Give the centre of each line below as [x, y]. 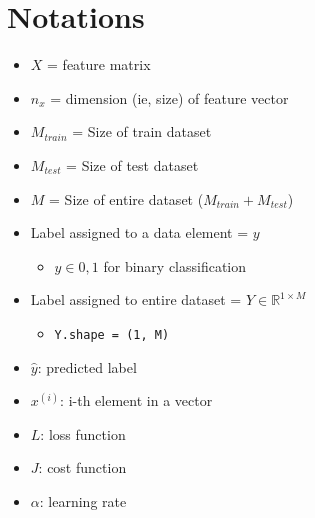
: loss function [83, 433]
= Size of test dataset [132, 164]
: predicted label [87, 366]
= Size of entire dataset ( [126, 198]
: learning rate [83, 500]
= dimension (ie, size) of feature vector [169, 97]
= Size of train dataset [142, 131]
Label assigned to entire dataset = [136, 299]
